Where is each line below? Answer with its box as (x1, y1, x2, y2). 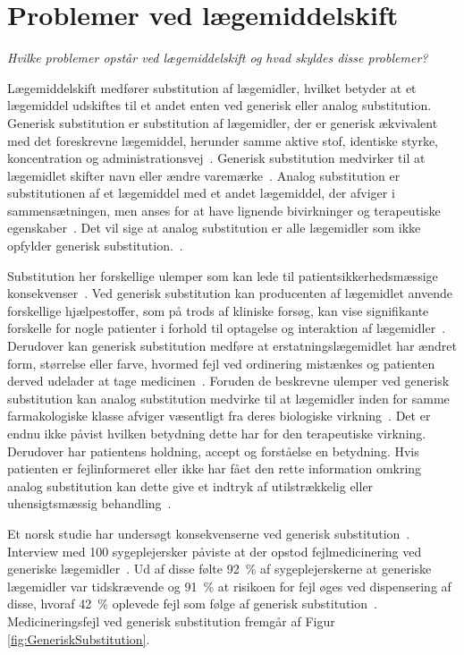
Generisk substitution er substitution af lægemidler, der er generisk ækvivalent (7, 113, 438, 132)
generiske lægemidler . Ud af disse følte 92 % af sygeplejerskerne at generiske (7, 559, 432, 578)
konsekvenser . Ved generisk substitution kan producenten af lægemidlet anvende (7, 284, 452, 302)
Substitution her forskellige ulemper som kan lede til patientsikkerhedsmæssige (7, 266, 438, 285)
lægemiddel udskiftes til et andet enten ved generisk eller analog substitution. (7, 96, 432, 115)
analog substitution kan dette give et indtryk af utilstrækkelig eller (7, 476, 374, 495)
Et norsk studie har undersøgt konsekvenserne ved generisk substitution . (7, 523, 410, 542)
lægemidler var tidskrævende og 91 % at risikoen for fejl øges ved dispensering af (7, 576, 451, 595)
